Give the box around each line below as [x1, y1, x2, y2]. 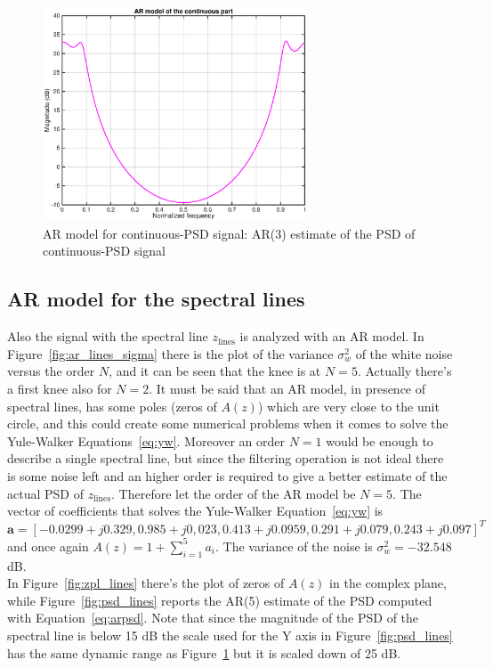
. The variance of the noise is [214, 536, 373, 555]
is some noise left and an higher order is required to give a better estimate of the [7, 467, 448, 485]
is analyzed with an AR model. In [239, 327, 424, 346]
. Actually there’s [357, 362, 452, 380]
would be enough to [326, 431, 433, 450]
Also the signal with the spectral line [7, 327, 208, 346]
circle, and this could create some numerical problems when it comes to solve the [7, 414, 449, 433]
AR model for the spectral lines [7, 285, 305, 313]
